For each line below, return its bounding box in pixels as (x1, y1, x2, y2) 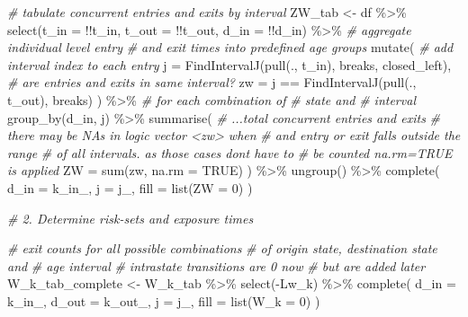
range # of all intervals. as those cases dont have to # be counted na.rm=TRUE (7, 143, 453, 162)
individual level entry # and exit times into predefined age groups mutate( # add (7, 38, 454, 57)
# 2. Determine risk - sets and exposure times (7, 208, 254, 227)
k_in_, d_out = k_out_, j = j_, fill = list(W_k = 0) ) (7, 291, 320, 310)
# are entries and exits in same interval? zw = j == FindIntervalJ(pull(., (7, 73, 417, 92)
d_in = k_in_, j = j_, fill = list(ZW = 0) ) (7, 178, 253, 197)
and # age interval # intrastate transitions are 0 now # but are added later (7, 256, 426, 275)
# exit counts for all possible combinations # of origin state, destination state (7, 239, 437, 258)
